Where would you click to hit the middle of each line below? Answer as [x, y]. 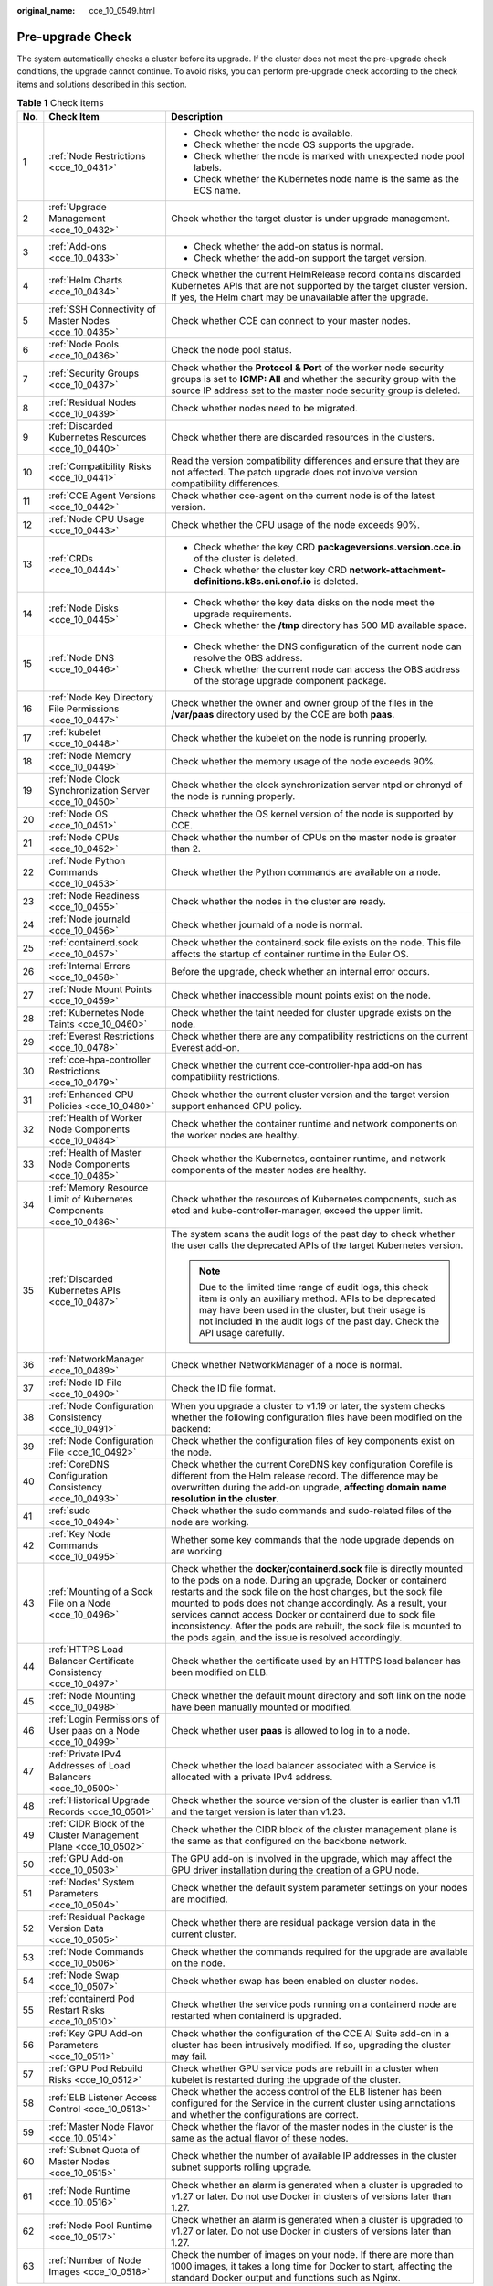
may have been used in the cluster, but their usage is [312, 1310]
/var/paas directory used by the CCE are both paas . [283, 715]
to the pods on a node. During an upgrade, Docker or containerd [309, 1580]
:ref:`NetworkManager [97, 1360]
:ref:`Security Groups [94, 373]
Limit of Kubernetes [91, 1200]
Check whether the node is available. [273, 134]
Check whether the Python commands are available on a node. [306, 872]
